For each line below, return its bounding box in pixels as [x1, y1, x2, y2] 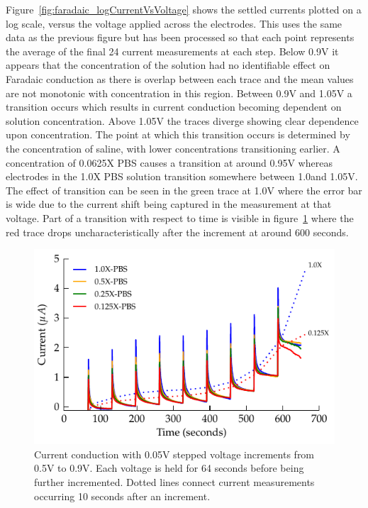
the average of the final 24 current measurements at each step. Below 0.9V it [6, 43, 339, 58]
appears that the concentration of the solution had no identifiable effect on [6, 57, 330, 72]
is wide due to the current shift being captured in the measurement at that [6, 197, 332, 211]
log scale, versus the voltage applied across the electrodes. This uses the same [6, 16, 342, 31]
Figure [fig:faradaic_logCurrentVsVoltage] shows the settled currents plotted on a [6, 2, 362, 16]
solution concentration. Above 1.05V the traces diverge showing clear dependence [6, 113, 359, 128]
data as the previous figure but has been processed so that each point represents [6, 30, 355, 45]
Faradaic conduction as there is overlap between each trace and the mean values [6, 71, 354, 86]
